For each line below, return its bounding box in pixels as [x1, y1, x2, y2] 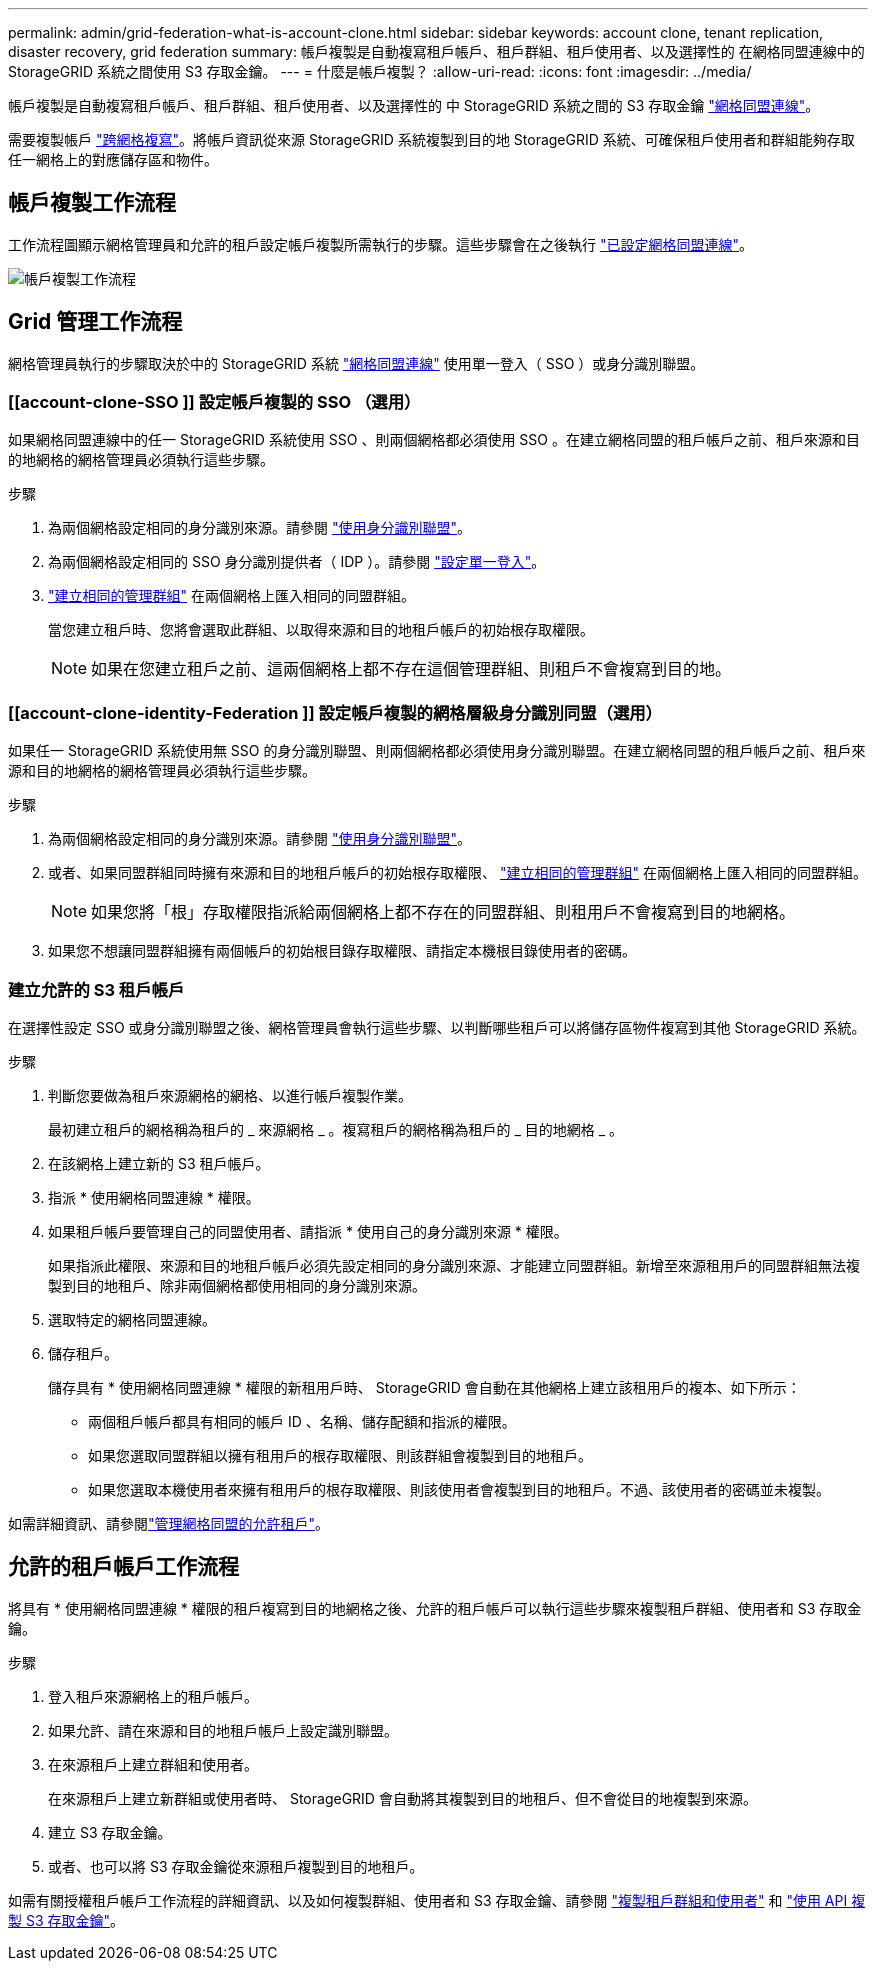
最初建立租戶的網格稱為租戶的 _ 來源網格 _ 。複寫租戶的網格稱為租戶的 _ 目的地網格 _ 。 [48, 1120, 624, 1138]
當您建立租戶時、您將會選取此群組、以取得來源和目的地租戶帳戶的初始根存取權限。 [48, 621, 594, 639]
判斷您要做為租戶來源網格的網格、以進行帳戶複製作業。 [48, 1086, 412, 1104]
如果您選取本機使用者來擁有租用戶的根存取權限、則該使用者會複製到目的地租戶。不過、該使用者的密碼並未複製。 [88, 1480, 830, 1498]
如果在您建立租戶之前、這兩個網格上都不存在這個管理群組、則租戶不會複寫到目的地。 [91, 659, 732, 680]
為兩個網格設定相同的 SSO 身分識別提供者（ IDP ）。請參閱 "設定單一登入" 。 [48, 553, 546, 571]
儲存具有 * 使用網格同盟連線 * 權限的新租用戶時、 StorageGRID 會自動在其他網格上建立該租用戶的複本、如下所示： [48, 1378, 801, 1396]
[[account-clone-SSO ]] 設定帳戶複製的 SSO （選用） [8, 392, 421, 413]
